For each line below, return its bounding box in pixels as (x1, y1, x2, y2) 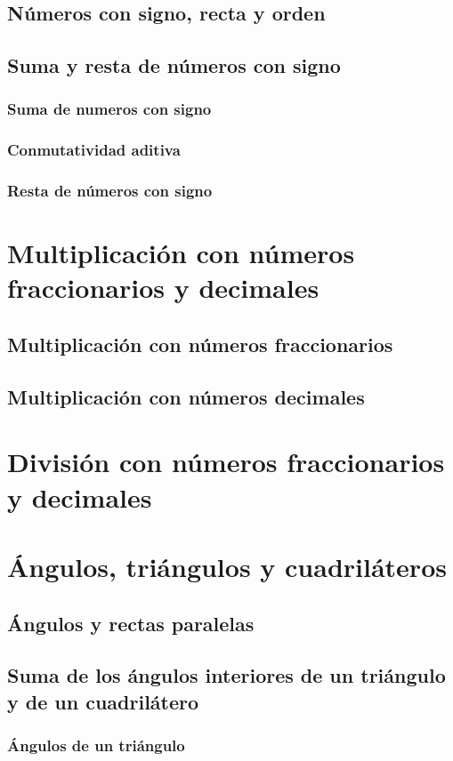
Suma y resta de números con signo (7, 52, 341, 79)
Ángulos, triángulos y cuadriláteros (7, 548, 447, 584)
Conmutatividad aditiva (7, 139, 181, 161)
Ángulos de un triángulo (7, 734, 185, 757)
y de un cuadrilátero (7, 687, 199, 715)
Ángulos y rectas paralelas (7, 609, 255, 637)
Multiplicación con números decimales (7, 382, 365, 410)
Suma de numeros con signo (7, 98, 212, 120)
